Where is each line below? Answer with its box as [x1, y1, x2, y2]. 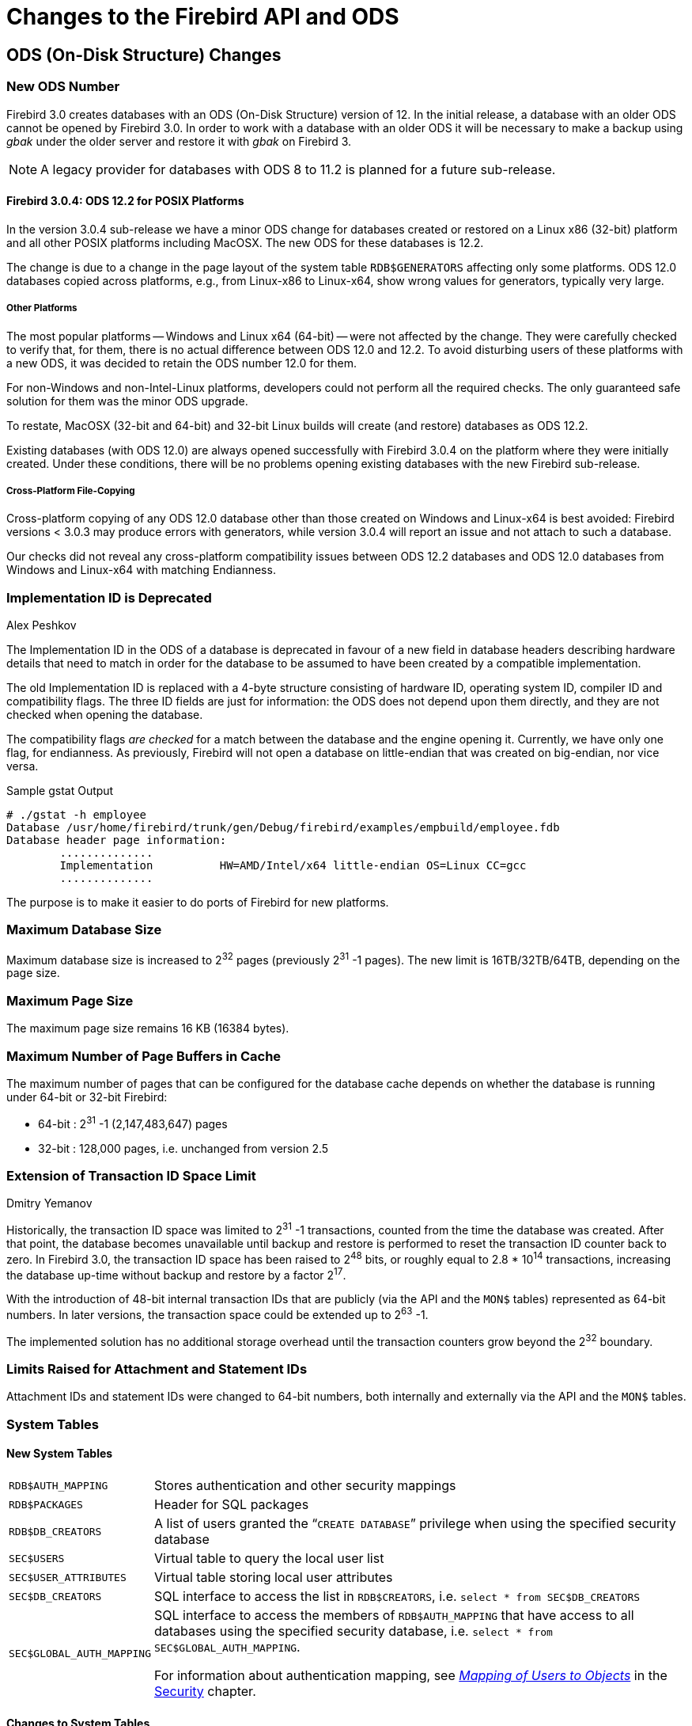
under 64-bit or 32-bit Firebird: [6, 1089, 168, 1104]
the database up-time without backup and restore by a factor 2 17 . [6, 1265, 346, 1282]
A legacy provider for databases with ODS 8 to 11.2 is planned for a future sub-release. [40, 161, 556, 177]
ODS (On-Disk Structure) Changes [6, 44, 282, 65]
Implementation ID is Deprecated [6, 589, 212, 606]
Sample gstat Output [6, 784, 114, 798]
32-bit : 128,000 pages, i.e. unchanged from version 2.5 [38, 1141, 329, 1155]
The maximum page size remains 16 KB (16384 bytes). [6, 1021, 289, 1036]
